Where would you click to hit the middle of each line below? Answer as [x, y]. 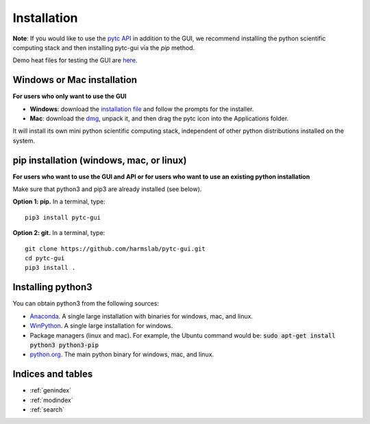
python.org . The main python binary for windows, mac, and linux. [122, 354]
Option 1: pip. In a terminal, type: [59, 201]
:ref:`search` [47, 409]
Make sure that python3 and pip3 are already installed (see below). [107, 189]
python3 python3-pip [64, 345]
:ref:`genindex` [51, 390]
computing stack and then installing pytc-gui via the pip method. [104, 47]
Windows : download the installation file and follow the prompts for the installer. [142, 109]
